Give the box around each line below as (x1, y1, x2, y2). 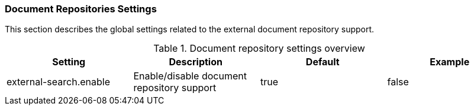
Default (305, 56, 340, 68)
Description (169, 56, 223, 68)
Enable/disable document (133, 70, 247, 82)
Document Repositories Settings (5, 3, 157, 15)
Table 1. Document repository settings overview (153, 42, 365, 55)
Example (430, 56, 470, 68)
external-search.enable (7, 76, 111, 88)
